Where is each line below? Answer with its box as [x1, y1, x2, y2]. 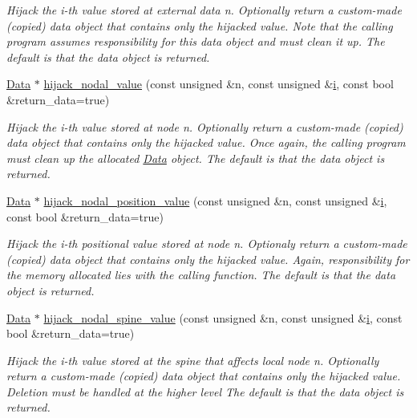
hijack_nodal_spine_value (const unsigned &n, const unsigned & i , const [43, 309, 403, 326]
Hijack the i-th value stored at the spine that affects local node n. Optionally [6, 351, 379, 368]
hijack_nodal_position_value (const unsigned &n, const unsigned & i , [43, 192, 387, 209]
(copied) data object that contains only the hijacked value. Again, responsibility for [6, 250, 410, 267]
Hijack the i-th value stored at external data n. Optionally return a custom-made [6, 2, 402, 18]
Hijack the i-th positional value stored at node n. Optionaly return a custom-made [6, 235, 407, 252]
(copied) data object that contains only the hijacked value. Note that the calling [6, 17, 393, 34]
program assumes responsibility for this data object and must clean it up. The [6, 33, 385, 50]
